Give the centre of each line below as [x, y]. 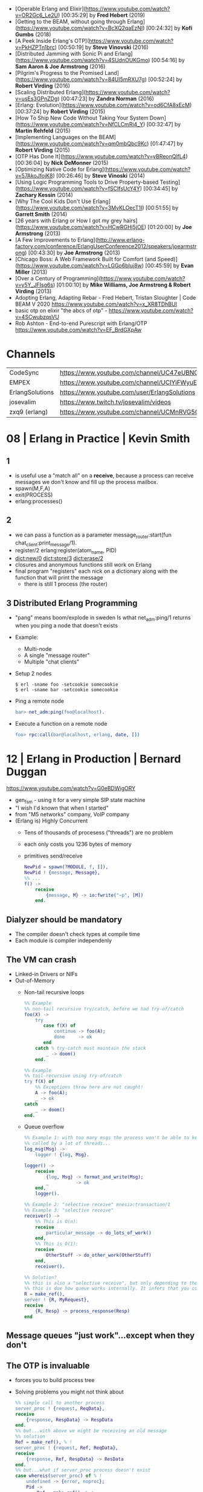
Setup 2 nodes [33, 673]
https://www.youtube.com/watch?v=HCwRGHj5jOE [81, 227]
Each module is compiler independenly [63, 941]
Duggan [27, 771]
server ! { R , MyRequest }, [56, 1300]
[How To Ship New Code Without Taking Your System [82, 118]
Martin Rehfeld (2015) [43, 131]
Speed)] [168, 259]
